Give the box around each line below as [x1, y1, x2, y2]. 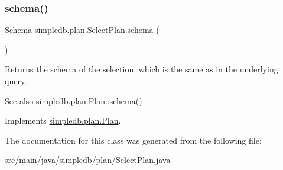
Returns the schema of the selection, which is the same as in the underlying [5, 63, 278, 75]
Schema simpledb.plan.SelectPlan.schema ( [5, 24, 160, 36]
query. [5, 75, 27, 86]
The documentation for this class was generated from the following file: [5, 134, 262, 146]
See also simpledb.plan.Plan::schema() [5, 94, 142, 106]
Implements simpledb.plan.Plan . [5, 114, 121, 126]
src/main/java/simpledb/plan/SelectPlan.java [5, 154, 171, 166]
